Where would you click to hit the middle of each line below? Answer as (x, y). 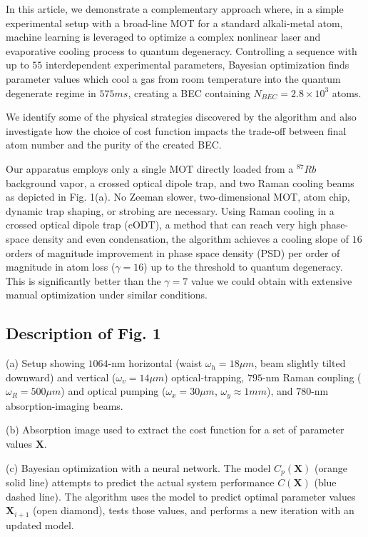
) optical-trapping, (204, 377)
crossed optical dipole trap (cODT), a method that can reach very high (162, 225)
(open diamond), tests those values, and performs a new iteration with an (193, 510)
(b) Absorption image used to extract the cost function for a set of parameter (175, 430)
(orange (331, 467)
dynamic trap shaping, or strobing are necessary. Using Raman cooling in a (170, 210)
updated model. (40, 525)
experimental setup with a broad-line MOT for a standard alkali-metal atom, (174, 22)
